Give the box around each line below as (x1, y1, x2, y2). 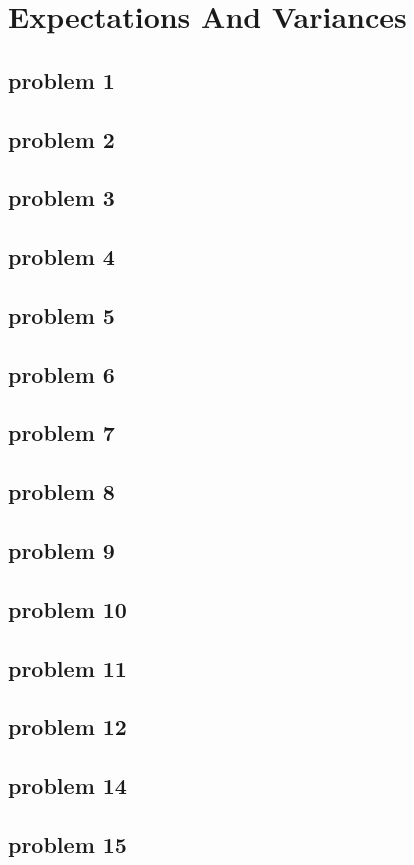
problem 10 (8, 593, 127, 624)
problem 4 (8, 241, 115, 272)
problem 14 (8, 770, 127, 801)
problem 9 (8, 535, 115, 566)
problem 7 (8, 417, 115, 448)
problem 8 (8, 476, 115, 507)
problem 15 (8, 828, 127, 859)
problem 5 (8, 299, 115, 330)
